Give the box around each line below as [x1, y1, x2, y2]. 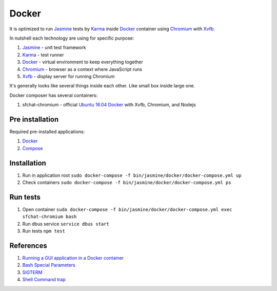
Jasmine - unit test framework [22, 44, 86, 51]
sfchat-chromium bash [22, 214, 77, 220]
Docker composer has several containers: [9, 92, 98, 98]
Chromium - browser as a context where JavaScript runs [22, 66, 143, 72]
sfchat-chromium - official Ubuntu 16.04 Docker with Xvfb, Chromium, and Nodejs [22, 102, 196, 108]
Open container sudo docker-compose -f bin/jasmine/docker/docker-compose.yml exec [22, 206, 232, 212]
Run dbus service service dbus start [22, 221, 110, 227]
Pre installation [9, 115, 59, 123]
